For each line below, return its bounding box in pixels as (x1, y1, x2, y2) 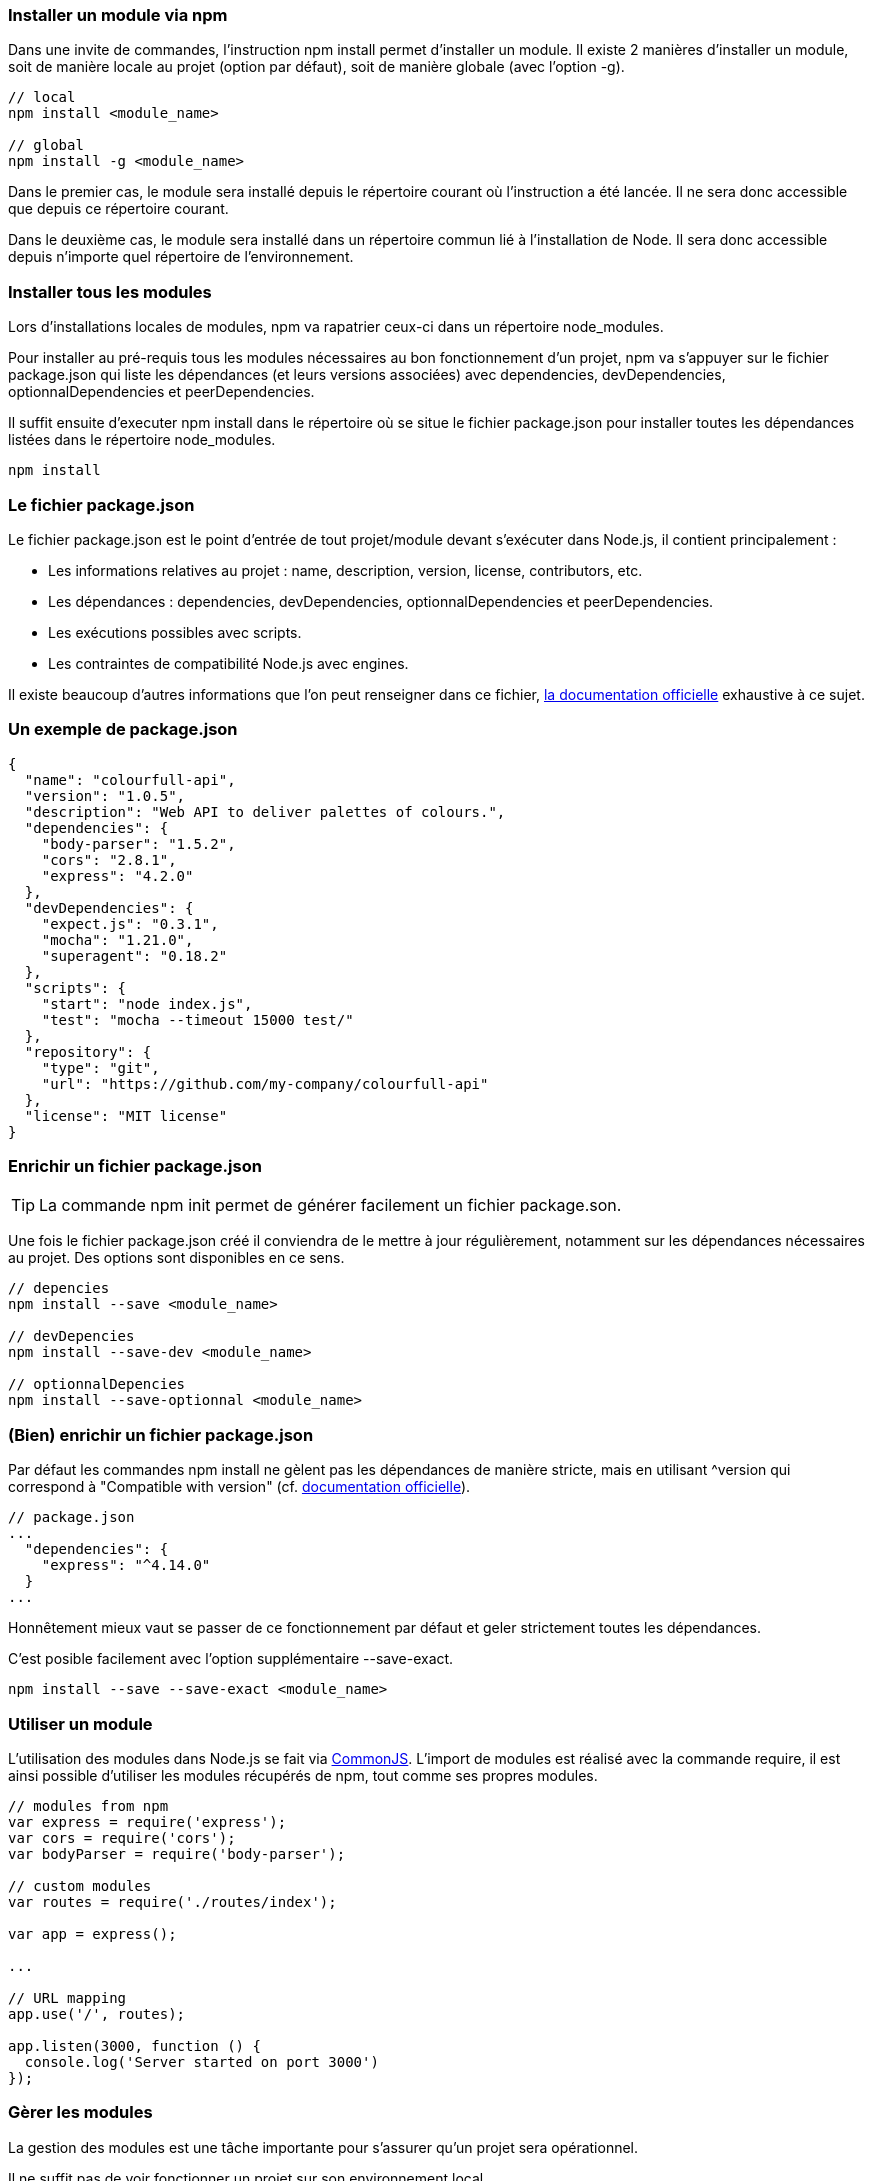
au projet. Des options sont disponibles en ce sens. (8, 1249, 345, 1267)
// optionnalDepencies (8, 1376, 186, 1393)
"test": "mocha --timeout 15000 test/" (41, 1011, 354, 1028)
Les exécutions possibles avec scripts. (48, 623, 302, 641)
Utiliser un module (8, 1713, 153, 1734)
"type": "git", (41, 1059, 160, 1076)
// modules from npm (8, 1797, 169, 1814)
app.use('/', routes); (8, 2005, 186, 2022)
